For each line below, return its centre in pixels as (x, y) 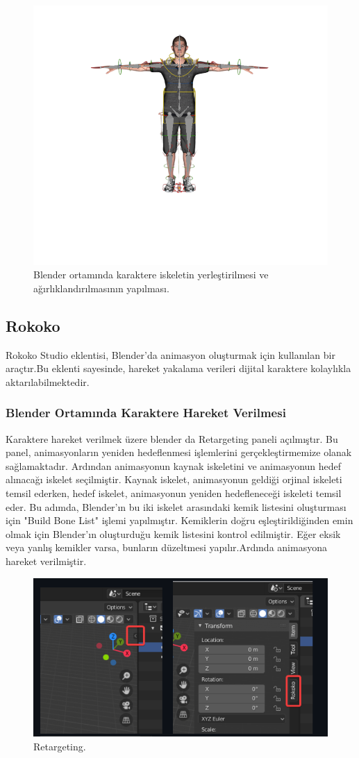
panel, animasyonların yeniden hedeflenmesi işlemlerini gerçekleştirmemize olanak (179, 452)
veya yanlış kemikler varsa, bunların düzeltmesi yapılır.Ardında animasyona (166, 547)
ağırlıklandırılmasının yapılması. (101, 288)
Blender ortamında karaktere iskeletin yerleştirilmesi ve (151, 275)
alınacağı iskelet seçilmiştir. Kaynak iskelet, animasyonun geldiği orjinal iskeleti (174, 479)
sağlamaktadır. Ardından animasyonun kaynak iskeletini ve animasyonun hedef (174, 465)
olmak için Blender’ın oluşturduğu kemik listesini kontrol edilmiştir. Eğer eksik (173, 533)
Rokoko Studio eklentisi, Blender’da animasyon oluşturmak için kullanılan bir (170, 354)
